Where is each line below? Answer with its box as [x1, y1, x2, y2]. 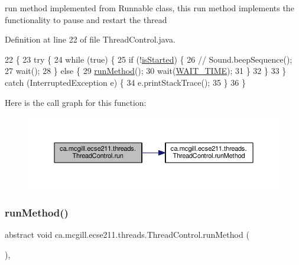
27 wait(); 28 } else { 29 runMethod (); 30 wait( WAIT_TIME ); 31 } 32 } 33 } [5, 64, 287, 77]
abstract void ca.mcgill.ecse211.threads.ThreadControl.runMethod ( [5, 228, 249, 240]
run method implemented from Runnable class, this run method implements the [5, 2, 294, 14]
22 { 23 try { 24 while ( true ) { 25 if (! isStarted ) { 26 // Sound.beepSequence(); [5, 53, 292, 65]
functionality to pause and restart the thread [5, 13, 167, 25]
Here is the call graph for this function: [5, 96, 147, 108]
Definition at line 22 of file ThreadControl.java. [5, 33, 175, 46]
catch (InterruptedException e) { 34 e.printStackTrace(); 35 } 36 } [5, 76, 246, 88]
